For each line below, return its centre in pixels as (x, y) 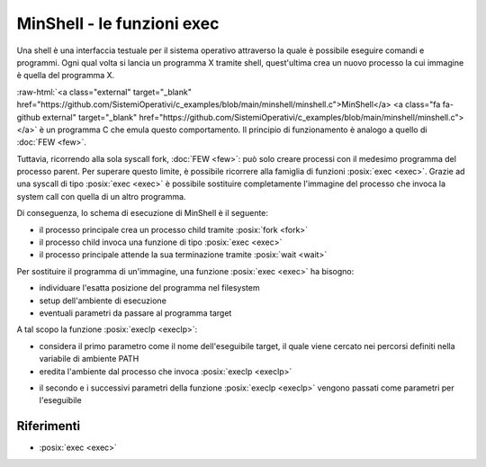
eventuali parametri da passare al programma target (135, 313)
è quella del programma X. (66, 76)
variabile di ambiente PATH (89, 359)
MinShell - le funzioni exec (118, 23)
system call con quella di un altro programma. (101, 196)
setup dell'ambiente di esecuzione (103, 301)
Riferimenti (49, 426)
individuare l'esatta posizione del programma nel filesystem (149, 288)
